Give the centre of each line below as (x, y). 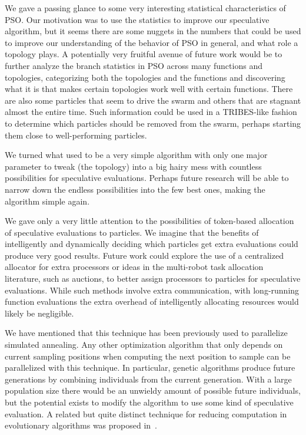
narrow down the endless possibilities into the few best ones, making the (135, 189)
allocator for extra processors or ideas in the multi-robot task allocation (134, 267)
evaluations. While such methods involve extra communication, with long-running (152, 290)
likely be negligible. (39, 313)
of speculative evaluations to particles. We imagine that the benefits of (132, 232)
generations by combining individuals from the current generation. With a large (148, 379)
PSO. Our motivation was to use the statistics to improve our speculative (137, 19)
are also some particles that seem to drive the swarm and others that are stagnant (153, 100)
